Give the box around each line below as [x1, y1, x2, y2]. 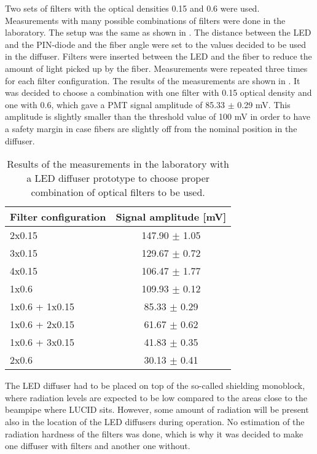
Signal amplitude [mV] [115, 209, 227, 224]
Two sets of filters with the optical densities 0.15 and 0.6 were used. [5, 2, 260, 14]
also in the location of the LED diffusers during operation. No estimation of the [5, 415, 305, 428]
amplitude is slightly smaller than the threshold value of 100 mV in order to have [5, 110, 311, 123]
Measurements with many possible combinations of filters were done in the [5, 14, 286, 26]
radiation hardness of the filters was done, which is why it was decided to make [5, 427, 303, 440]
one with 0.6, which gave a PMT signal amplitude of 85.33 [5, 98, 225, 111]
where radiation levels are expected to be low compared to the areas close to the [5, 391, 307, 404]
